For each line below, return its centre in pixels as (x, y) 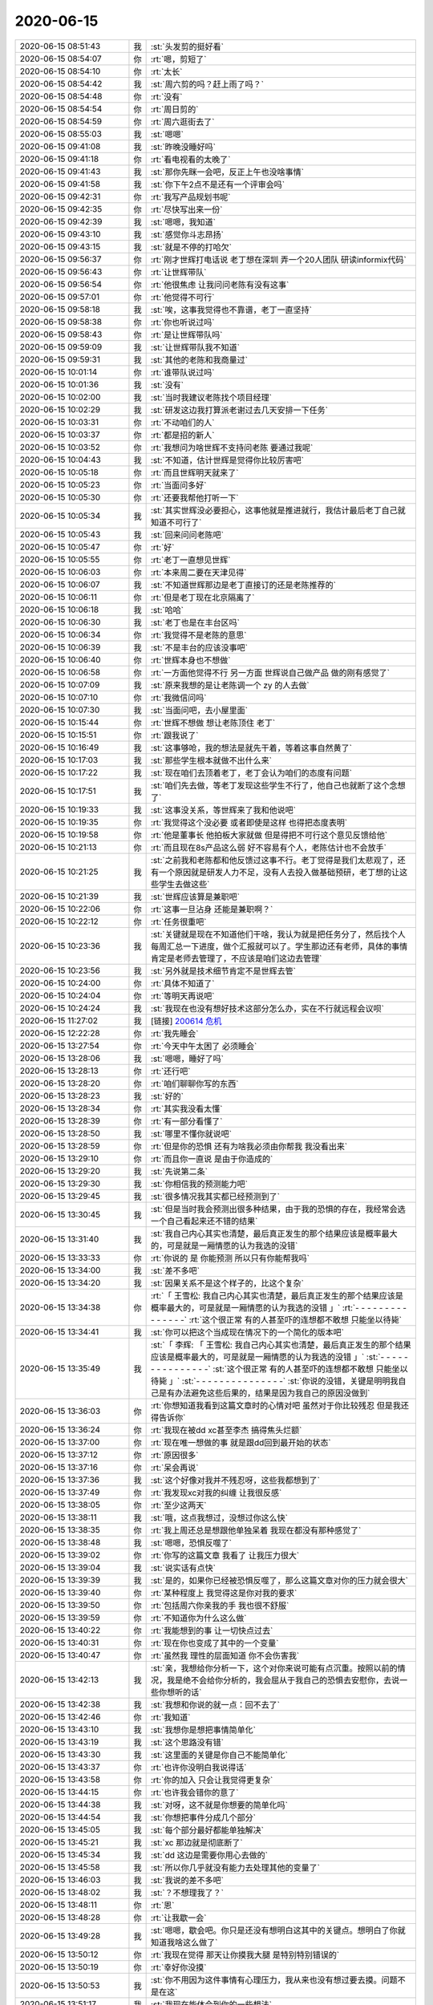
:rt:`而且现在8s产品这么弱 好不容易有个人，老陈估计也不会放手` (268, 848)
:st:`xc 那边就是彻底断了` (197, 1842)
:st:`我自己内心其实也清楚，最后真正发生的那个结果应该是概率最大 (274, 1233)
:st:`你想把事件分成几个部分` (203, 1817)
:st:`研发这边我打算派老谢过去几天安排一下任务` (239, 410)
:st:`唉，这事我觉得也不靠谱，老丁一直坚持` (231, 310)
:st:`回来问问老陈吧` (187, 535)
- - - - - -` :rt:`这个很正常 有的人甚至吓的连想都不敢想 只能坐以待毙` (276, 1319)
